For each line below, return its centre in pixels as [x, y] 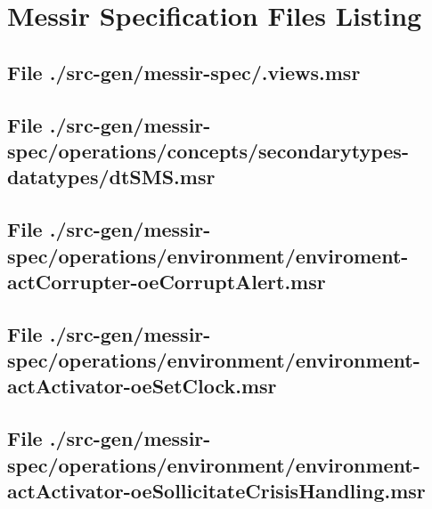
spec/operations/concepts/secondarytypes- [208, 150]
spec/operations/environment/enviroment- [208, 255]
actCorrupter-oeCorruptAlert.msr [167, 281]
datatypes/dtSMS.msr [111, 177]
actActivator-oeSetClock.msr [142, 386]
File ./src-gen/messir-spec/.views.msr [184, 72]
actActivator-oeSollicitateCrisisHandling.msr [216, 491]
